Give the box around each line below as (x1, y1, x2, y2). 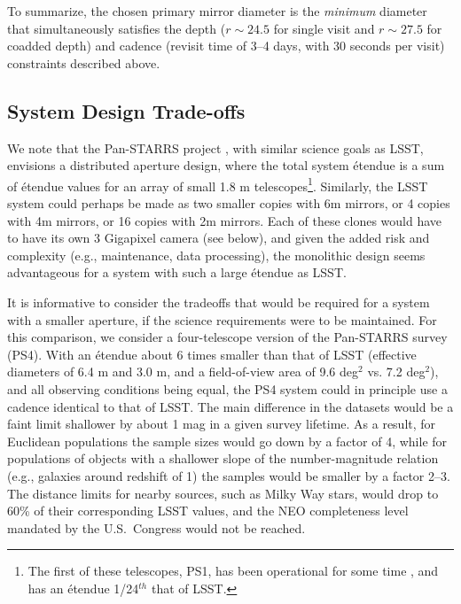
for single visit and (273, 19, 375, 37)
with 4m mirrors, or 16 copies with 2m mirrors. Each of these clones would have (7, 211, 442, 229)
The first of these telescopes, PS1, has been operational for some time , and (27, 561, 439, 580)
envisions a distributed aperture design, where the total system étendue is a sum (7, 156, 445, 174)
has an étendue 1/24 (27, 578, 139, 597)
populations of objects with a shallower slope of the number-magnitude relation (7, 449, 439, 468)
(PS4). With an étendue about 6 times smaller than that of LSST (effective (7, 345, 417, 363)
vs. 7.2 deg (367, 362, 426, 381)
